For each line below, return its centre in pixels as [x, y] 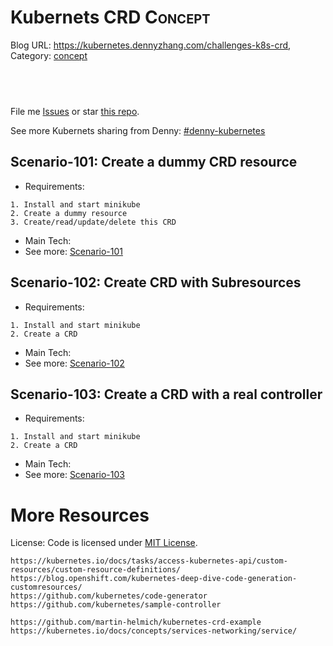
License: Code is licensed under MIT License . [104, 543]
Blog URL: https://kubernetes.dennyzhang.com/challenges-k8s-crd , [151, 45]
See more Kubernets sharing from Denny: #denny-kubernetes [138, 130]
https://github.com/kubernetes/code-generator [109, 596]
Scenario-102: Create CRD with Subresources [156, 282]
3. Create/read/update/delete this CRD [93, 222]
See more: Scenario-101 [74, 251]
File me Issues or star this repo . [75, 111]
